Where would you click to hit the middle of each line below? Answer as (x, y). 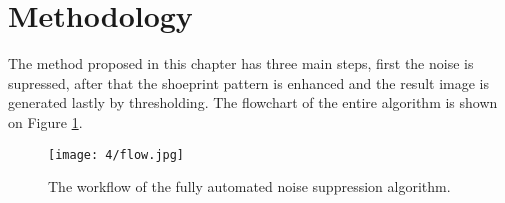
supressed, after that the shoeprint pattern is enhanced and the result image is (249, 82)
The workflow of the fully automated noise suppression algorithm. (249, 186)
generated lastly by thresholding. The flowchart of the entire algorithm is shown (253, 102)
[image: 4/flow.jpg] (116, 154)
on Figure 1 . (45, 121)
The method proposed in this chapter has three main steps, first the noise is (241, 63)
